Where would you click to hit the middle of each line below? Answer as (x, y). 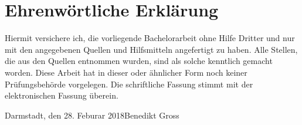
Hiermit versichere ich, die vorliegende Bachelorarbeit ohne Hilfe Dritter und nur (150, 38)
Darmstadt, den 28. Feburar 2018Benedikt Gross (92, 115)
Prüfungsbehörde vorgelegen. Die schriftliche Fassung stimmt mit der (129, 84)
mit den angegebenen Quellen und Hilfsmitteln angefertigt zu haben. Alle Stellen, (151, 49)
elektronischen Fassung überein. (62, 95)
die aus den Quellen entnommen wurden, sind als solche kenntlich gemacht (139, 61)
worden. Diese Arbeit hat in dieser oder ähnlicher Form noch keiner (126, 72)
